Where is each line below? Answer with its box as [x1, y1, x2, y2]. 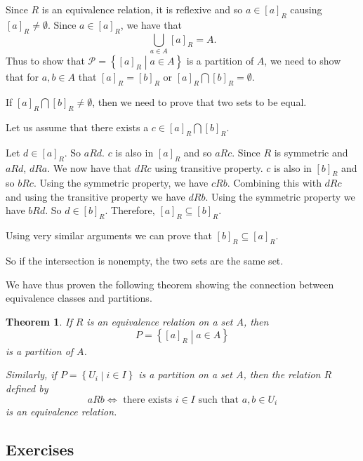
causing [290, 2, 322, 16]
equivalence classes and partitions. [6, 290, 152, 305]
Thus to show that [6, 53, 85, 67]
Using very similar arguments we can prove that [6, 228, 212, 243]
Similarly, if [6, 367, 57, 382]
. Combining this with [227, 175, 322, 190]
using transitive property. [154, 160, 263, 175]
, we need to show [264, 53, 341, 67]
